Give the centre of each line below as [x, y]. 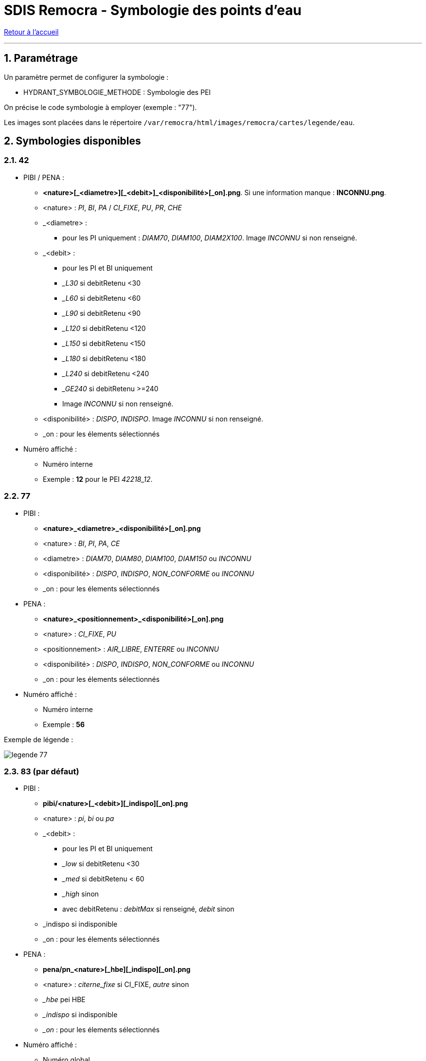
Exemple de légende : [39, 739]
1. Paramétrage [41, 58]
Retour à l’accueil [31, 32]
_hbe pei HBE [64, 1000]
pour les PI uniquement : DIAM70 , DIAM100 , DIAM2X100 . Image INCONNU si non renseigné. [210, 238]
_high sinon [81, 894]
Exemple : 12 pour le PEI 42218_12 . [98, 479]
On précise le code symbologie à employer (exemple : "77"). [100, 107]
